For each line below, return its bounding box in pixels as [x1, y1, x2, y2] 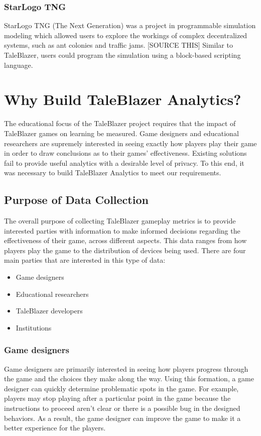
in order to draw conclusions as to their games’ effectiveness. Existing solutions [4, 148, 247, 158]
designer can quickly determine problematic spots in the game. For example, [4, 383, 239, 393]
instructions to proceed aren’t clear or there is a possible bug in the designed [4, 403, 240, 413]
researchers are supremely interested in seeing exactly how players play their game [4, 138, 257, 148]
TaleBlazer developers [16, 305, 83, 316]
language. [4, 59, 33, 70]
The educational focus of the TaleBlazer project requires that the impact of [4, 118, 236, 129]
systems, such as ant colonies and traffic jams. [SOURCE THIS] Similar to [4, 40, 233, 50]
